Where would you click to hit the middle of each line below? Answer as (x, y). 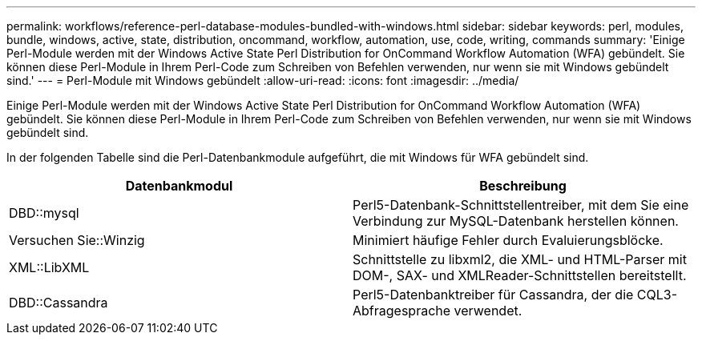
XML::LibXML (49, 267)
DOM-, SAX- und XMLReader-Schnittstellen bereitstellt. (520, 275)
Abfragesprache (402, 311)
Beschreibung (523, 186)
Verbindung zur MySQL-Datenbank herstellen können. (516, 221)
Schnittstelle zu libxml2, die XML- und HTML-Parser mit (520, 259)
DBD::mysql (44, 213)
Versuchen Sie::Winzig (77, 240)
